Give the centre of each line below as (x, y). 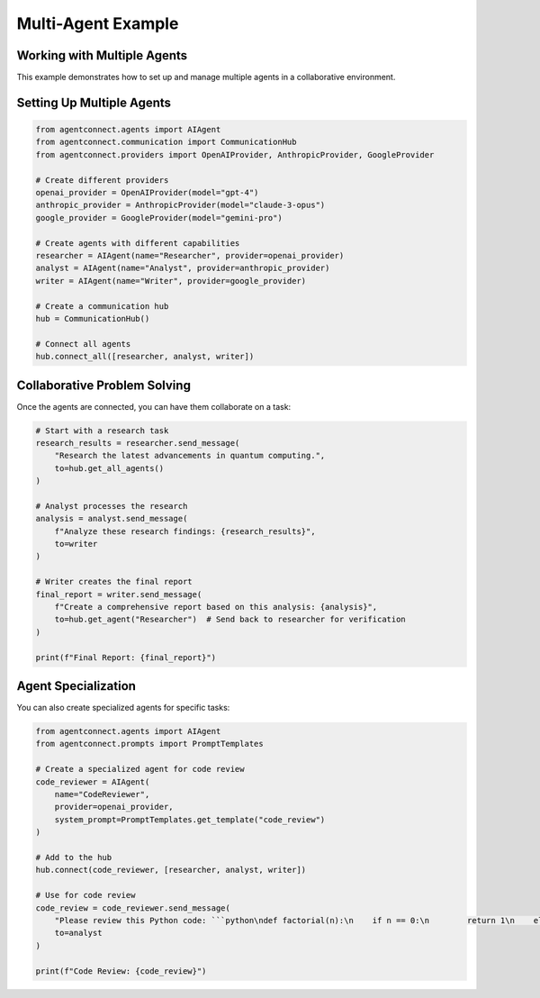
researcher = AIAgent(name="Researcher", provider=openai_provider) (190, 255)
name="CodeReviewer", (102, 794)
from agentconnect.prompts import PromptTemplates (150, 744)
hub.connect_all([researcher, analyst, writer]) (145, 357)
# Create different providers (102, 180)
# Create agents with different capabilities (138, 243)
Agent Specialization (76, 686)
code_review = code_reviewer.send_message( (133, 908)
